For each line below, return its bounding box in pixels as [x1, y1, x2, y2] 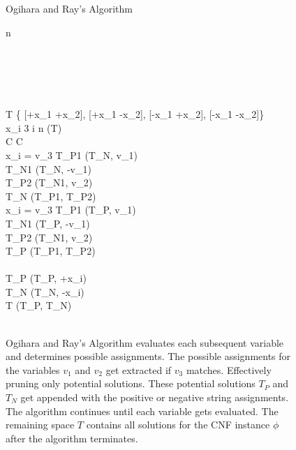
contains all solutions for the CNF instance [86, 417, 270, 432]
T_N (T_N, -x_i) [6, 284, 84, 299]
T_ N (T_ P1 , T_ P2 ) [6, 188, 96, 203]
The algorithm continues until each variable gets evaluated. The [6, 403, 279, 418]
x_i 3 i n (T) [6, 120, 62, 135]
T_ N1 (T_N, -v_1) [6, 161, 91, 176]
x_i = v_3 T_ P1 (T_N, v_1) [6, 147, 138, 162]
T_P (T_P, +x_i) [6, 271, 87, 285]
